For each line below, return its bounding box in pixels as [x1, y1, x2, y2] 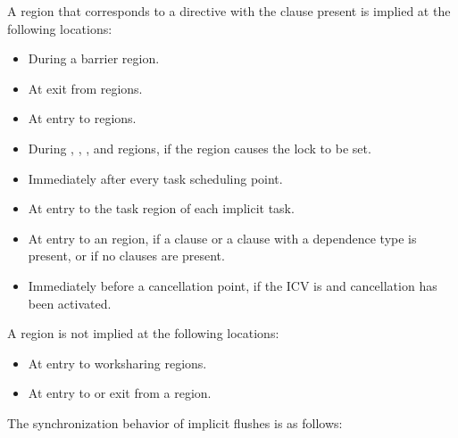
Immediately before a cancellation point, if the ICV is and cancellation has [28, 276, 437, 294]
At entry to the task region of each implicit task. [28, 199, 295, 218]
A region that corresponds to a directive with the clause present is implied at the [7, 2, 451, 20]
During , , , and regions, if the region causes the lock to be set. [28, 138, 371, 157]
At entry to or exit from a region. [28, 384, 212, 402]
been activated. [28, 293, 112, 312]
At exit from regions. [28, 79, 143, 97]
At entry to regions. [28, 109, 137, 128]
